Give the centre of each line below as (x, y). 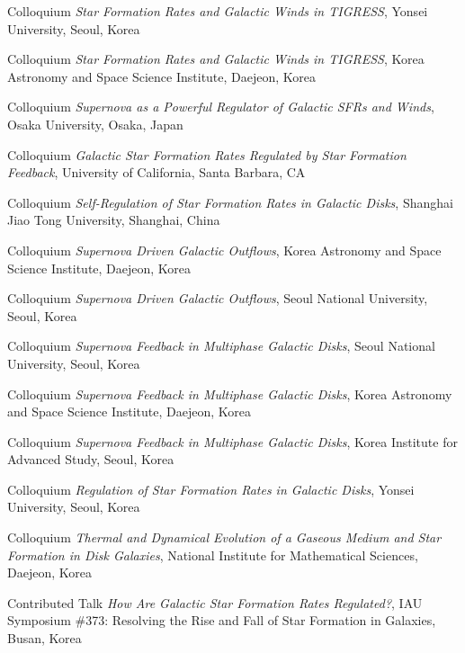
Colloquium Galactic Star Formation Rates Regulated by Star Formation (207, 154)
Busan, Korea (45, 638)
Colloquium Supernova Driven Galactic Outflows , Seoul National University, (218, 298)
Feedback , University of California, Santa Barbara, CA (156, 172)
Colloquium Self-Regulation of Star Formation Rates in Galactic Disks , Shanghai (230, 202)
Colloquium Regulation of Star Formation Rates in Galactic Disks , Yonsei (211, 489)
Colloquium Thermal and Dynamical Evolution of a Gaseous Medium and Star (224, 537)
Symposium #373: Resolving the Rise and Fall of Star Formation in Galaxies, (222, 620)
